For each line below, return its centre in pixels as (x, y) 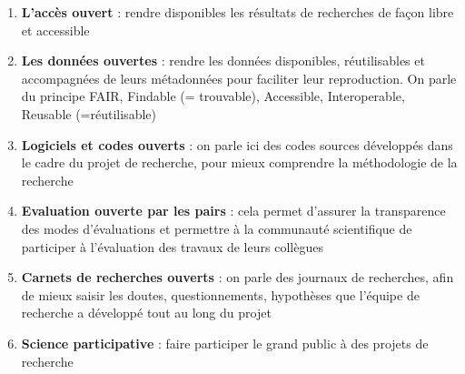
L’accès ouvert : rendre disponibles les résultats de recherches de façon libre (237, 12)
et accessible (55, 30)
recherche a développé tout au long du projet (146, 313)
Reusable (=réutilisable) (89, 113)
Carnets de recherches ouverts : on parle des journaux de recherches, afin (237, 277)
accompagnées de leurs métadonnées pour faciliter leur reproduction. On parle (239, 78)
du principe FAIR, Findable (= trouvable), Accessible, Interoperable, (213, 96)
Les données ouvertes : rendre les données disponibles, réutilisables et (223, 61)
